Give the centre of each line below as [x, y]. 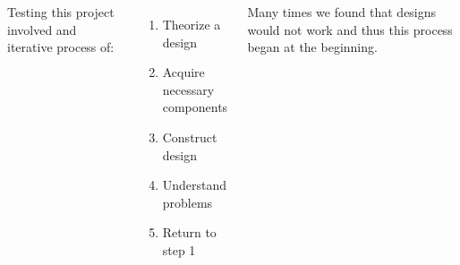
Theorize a [192, 24]
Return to [189, 232]
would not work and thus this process [350, 29]
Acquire [183, 72]
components [195, 107]
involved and [42, 29]
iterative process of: [61, 47]
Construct [190, 137]
